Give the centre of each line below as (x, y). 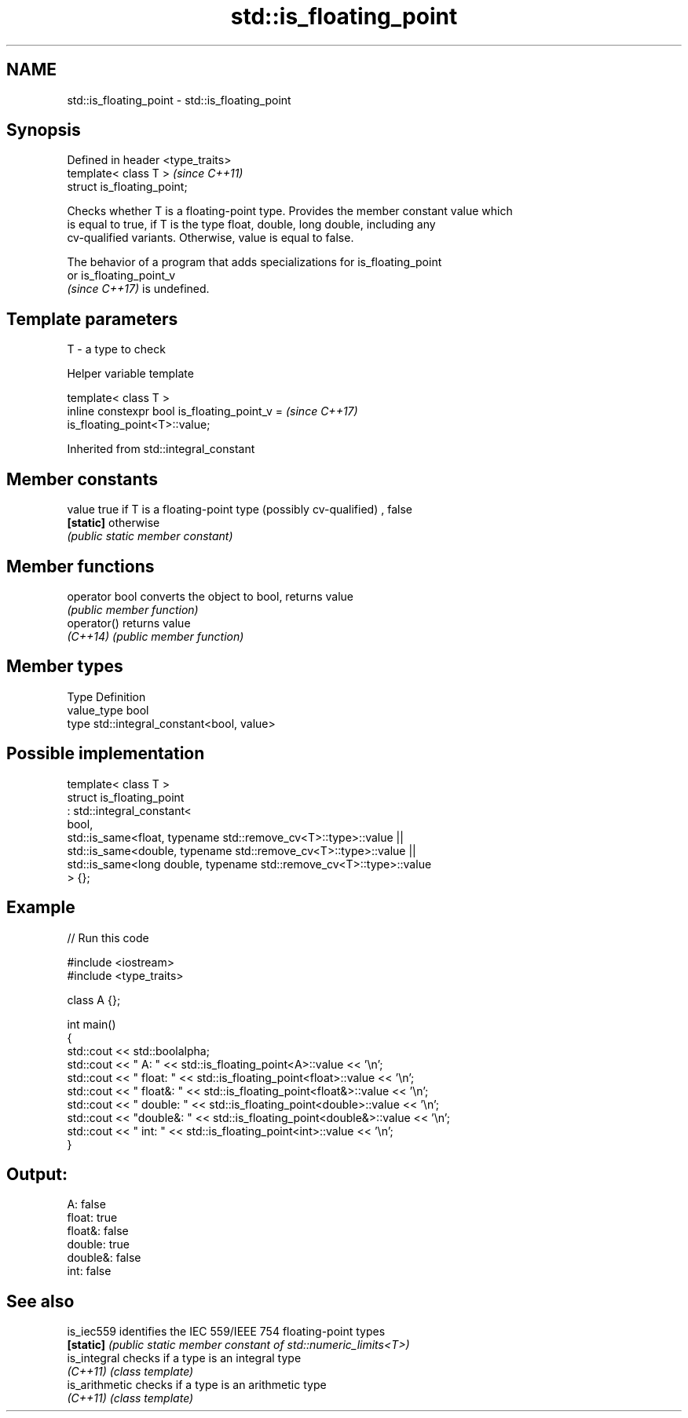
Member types (65, 667)
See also (40, 1301)
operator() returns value (129, 623)
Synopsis (44, 130)
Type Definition (106, 696)
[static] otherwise (113, 523)
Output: (37, 1174)
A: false (86, 1204)
